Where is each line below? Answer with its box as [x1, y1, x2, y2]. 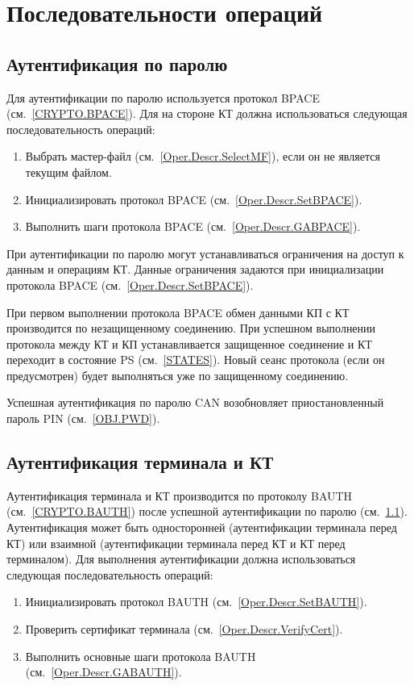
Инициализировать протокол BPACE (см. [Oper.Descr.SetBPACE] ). [25, 190, 362, 207]
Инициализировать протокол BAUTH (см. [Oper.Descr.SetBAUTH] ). [25, 593, 367, 610]
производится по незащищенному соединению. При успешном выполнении [6, 320, 376, 337]
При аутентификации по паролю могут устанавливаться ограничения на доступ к [6, 245, 404, 261]
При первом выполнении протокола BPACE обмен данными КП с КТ [6, 303, 350, 320]
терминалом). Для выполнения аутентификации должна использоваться [6, 550, 356, 567]
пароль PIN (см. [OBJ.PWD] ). [6, 410, 160, 427]
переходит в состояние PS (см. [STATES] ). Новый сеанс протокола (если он [6, 351, 385, 368]
